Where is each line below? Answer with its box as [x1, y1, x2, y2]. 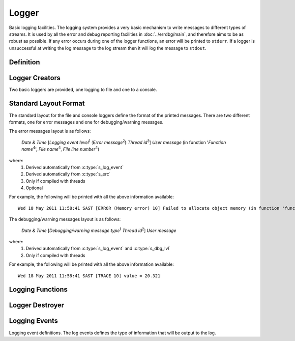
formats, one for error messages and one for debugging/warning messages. [9, 119, 164, 125]
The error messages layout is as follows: [9, 128, 91, 134]
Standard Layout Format [9, 99, 85, 108]
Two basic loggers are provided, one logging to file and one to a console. [9, 86, 157, 92]
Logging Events [9, 317, 59, 325]
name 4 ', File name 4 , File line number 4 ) [21, 145, 100, 152]
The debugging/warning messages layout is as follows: [9, 216, 121, 222]
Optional [26, 185, 43, 191]
